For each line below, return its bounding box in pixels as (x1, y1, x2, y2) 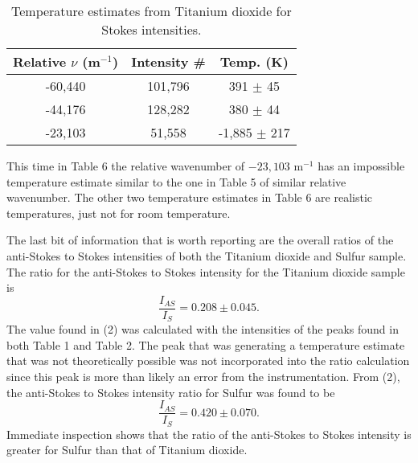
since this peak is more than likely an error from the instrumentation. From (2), (6, 368, 400, 385)
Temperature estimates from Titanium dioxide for (10, 2, 292, 20)
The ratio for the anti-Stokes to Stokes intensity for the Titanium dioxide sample (6, 263, 405, 280)
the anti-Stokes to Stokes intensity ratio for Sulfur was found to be (6, 383, 335, 400)
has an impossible (318, 158, 405, 174)
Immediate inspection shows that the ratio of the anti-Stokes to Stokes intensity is (6, 425, 412, 442)
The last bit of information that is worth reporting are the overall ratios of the (6, 231, 394, 248)
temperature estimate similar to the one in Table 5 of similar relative (6, 173, 346, 190)
